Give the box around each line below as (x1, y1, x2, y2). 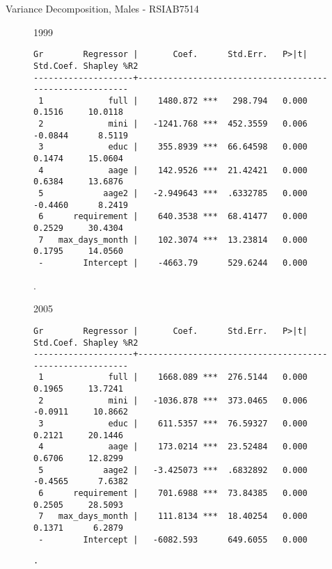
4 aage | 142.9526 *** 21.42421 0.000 (38, 165, 308, 175)
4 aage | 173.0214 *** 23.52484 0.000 (38, 442, 308, 452)
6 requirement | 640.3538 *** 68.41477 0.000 (38, 211, 308, 222)
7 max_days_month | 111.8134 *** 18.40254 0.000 (38, 511, 308, 522)
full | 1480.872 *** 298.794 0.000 (108, 95, 308, 106)
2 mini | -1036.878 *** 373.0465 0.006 (38, 395, 308, 406)
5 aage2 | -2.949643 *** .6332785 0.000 (38, 189, 308, 199)
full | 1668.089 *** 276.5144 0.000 (108, 372, 308, 383)
